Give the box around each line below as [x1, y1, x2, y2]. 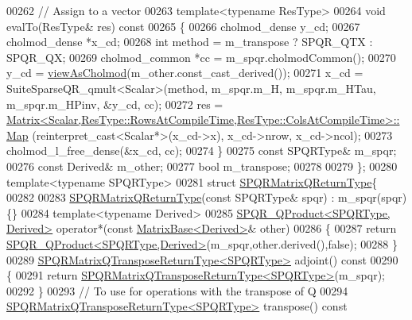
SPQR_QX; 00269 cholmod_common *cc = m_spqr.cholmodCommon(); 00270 [6, 48, 396, 65]
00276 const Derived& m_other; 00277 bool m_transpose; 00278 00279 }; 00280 [6, 157, 398, 174]
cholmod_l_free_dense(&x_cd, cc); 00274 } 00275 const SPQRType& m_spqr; [6, 142, 397, 159]
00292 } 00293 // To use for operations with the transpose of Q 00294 [6, 282, 348, 299]
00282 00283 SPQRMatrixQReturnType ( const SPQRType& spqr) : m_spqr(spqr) [6, 189, 407, 206]
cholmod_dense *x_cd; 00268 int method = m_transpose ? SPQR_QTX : [6, 33, 373, 50]
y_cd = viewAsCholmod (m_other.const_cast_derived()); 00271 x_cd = [6, 64, 363, 81]
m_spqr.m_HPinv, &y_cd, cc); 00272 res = [6, 95, 223, 112]
